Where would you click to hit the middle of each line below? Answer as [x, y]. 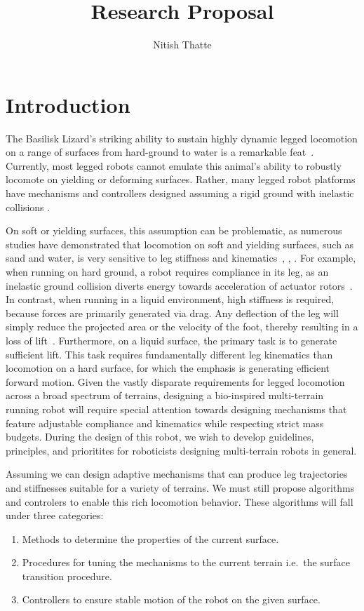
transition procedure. [67, 576]
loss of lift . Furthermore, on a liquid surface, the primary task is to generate [171, 340]
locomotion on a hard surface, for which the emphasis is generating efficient [168, 368]
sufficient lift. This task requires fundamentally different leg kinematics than [169, 354]
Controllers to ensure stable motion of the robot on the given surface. [171, 599]
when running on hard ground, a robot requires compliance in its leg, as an [167, 271]
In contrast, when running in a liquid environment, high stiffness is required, [170, 299]
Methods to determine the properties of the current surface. [150, 538]
